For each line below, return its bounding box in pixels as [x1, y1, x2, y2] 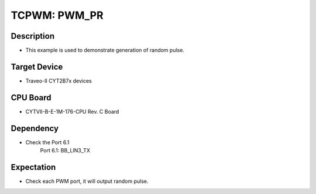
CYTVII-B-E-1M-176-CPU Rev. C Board [25, 108, 119, 115]
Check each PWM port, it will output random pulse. [25, 178, 149, 185]
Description [11, 31, 55, 41]
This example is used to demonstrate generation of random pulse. [25, 47, 184, 54]
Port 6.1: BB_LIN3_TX [40, 147, 91, 154]
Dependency [11, 123, 59, 133]
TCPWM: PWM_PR [11, 9, 104, 22]
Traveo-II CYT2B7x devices [25, 77, 92, 84]
